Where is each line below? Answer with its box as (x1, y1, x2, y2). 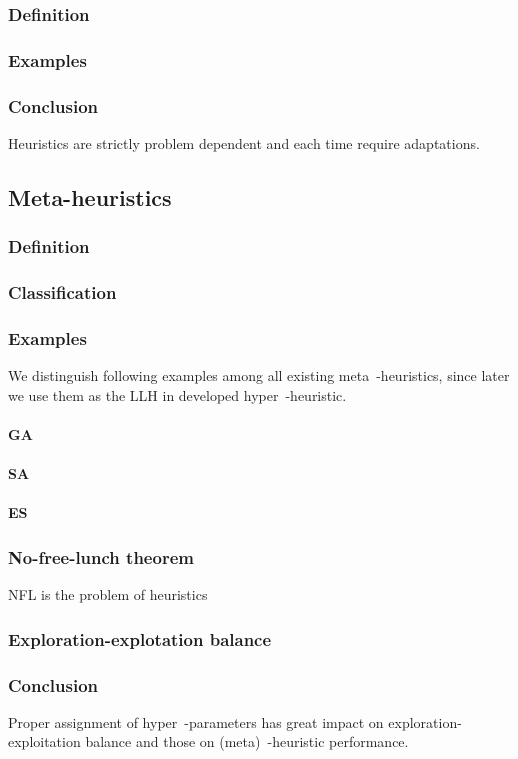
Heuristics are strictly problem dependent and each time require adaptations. (8, 132, 480, 153)
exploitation (8, 731, 81, 752)
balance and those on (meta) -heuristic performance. (85, 731, 409, 752)
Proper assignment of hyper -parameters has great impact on (8, 711, 384, 732)
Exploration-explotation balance (8, 626, 272, 651)
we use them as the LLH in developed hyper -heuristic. (8, 384, 347, 405)
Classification (8, 280, 117, 305)
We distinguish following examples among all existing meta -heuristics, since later (8, 365, 510, 386)
